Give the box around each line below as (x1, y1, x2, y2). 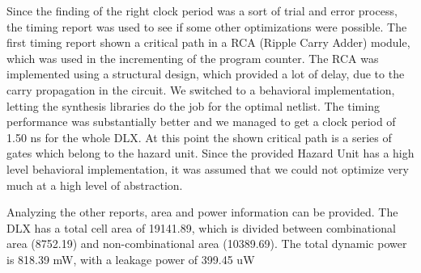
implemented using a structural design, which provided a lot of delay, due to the (6, 65, 405, 82)
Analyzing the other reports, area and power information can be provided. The (6, 204, 398, 220)
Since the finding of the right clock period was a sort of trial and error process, (6, 2, 398, 19)
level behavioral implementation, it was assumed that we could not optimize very (6, 160, 409, 177)
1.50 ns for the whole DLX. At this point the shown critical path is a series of (6, 128, 392, 145)
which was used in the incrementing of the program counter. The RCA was (6, 49, 379, 66)
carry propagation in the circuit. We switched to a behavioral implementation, (6, 81, 395, 98)
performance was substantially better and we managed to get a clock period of (6, 113, 396, 130)
